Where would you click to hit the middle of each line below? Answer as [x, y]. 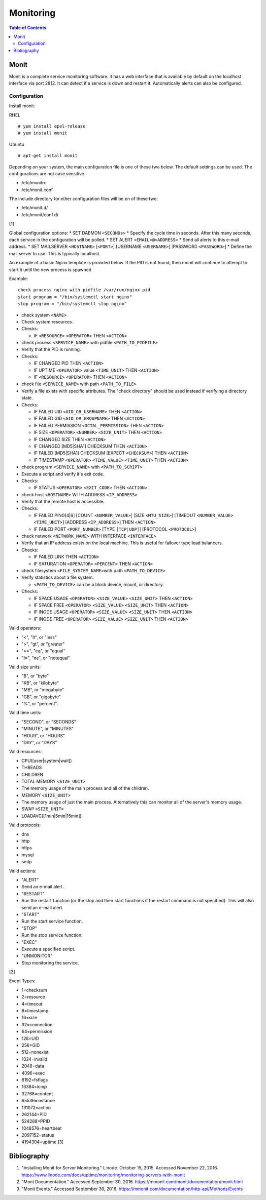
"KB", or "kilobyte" [40, 683]
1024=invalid [34, 1059]
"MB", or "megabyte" [43, 690]
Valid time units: [25, 713]
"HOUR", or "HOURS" [43, 735]
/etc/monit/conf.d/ [40, 214]
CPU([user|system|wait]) [47, 760]
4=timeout [32, 1004]
